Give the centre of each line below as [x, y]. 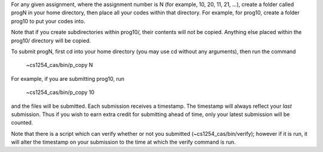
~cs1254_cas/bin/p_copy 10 [60, 92]
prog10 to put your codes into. [48, 21]
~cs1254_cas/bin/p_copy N [60, 65]
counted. [22, 123]
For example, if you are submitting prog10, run [68, 78]
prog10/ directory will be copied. [51, 40]
